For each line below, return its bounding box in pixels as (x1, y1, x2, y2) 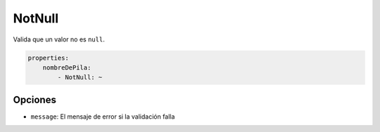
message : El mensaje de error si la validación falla (30, 112, 175, 121)
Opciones (13, 93, 56, 105)
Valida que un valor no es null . (13, 35, 105, 44)
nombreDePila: (42, 63, 91, 72)
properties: (27, 53, 70, 62)
